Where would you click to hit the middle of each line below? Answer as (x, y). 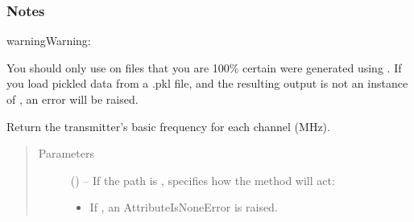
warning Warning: (49, 41)
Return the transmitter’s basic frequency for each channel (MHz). (168, 126)
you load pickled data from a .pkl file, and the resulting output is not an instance (207, 83)
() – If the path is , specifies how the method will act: (203, 180)
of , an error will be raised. (72, 99)
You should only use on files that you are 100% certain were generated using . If (204, 67)
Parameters (66, 153)
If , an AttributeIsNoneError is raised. (184, 207)
